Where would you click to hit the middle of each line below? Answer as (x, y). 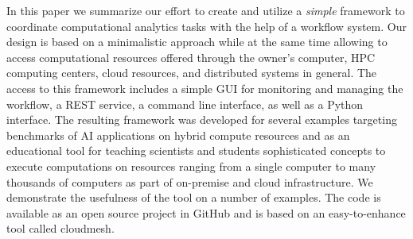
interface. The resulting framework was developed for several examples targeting (202, 119)
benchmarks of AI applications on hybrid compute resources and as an (178, 135)
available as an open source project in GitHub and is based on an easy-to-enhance (206, 212)
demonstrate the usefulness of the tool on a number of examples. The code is (194, 197)
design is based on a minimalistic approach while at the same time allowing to (197, 42)
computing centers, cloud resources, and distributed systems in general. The (192, 73)
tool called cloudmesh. (60, 228)
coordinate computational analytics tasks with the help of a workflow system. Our (206, 26)
